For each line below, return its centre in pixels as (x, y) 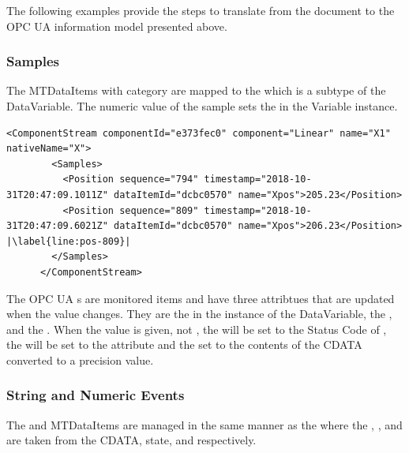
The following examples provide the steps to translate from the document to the (201, 10)
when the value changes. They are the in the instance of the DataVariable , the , (199, 314)
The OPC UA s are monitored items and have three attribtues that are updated (201, 298)
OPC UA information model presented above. (117, 26)
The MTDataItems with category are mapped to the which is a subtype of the (196, 90)
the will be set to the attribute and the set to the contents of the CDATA (184, 344)
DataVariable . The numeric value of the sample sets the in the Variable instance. (202, 106)
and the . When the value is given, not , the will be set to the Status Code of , (197, 329)
